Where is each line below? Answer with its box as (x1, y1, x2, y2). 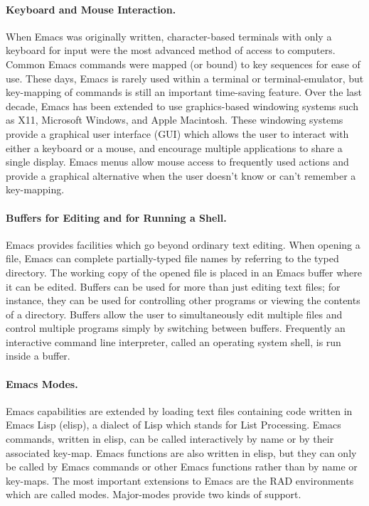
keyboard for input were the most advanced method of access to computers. (6, 43, 336, 58)
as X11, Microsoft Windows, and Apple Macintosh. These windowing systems (6, 112, 343, 127)
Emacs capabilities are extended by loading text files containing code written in (6, 403, 353, 418)
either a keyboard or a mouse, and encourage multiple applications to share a (6, 140, 343, 155)
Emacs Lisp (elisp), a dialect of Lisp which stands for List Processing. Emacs (6, 417, 341, 432)
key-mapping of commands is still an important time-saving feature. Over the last (6, 85, 362, 99)
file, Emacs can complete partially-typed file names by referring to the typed (6, 251, 339, 266)
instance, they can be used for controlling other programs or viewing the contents (6, 293, 360, 308)
